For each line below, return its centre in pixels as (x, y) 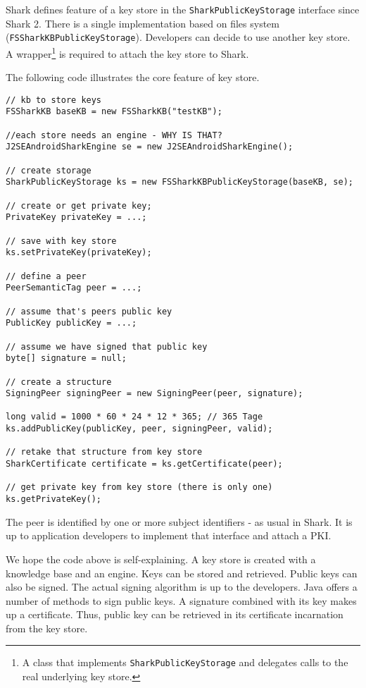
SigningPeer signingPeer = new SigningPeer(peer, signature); (154, 394)
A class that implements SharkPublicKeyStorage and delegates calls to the (185, 662)
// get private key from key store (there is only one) (139, 487)
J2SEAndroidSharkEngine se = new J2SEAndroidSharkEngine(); (150, 147)
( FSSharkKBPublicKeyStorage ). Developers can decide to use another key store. (178, 37)
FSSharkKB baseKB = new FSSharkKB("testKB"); (114, 112)
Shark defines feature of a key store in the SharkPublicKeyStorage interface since (183, 9)
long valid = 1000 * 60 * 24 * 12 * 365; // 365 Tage (134, 417)
